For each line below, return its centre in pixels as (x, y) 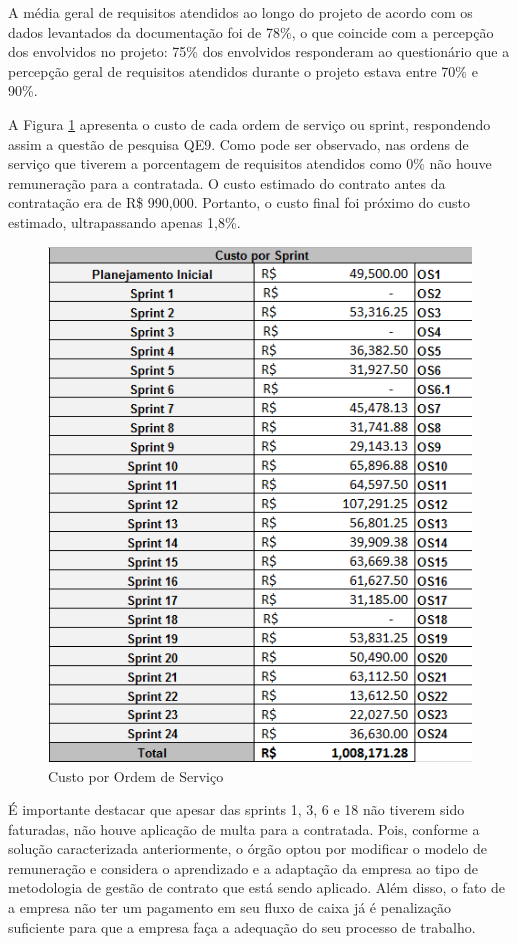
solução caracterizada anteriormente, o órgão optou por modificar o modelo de (248, 848)
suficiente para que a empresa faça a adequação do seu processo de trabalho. (242, 926)
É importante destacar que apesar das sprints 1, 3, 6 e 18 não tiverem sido (236, 809)
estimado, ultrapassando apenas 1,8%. (124, 221)
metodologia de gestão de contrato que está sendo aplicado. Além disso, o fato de (256, 887)
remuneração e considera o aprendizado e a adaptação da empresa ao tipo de (243, 867)
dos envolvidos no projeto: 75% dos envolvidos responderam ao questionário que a (259, 51)
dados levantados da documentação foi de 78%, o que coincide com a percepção (251, 31)
